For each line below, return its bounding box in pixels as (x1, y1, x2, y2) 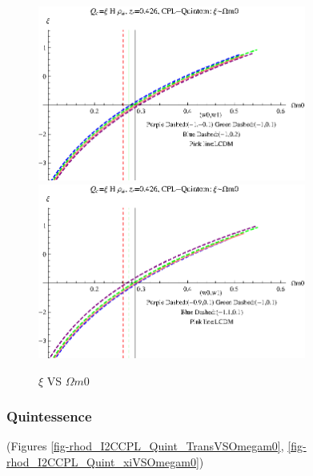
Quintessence (6, 406, 92, 426)
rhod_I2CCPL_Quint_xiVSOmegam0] (6, 454, 199, 470)
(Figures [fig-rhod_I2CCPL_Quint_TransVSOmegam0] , (6, 438, 284, 454)
